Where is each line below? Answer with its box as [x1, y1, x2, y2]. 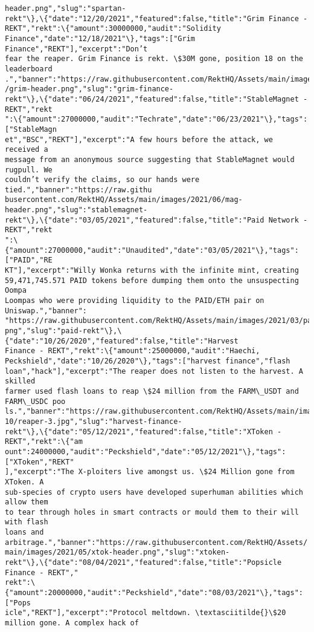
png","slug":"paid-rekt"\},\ [5, 327, 122, 335]
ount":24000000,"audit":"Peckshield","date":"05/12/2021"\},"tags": [5, 447, 286, 456]
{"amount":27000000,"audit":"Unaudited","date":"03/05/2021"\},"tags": [5, 246, 299, 255]
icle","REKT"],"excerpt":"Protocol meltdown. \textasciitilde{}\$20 [5, 608, 286, 617]
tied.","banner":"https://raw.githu [5, 185, 152, 194]
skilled [5, 377, 36, 386]
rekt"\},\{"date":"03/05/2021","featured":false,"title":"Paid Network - [5, 215, 308, 224]
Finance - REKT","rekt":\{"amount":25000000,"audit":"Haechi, [5, 347, 260, 356]
